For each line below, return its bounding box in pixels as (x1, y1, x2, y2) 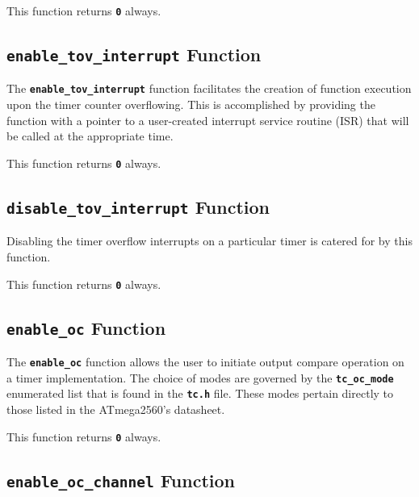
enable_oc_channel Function (6, 467, 236, 492)
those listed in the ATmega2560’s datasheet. (6, 400, 225, 417)
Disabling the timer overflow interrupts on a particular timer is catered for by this (6, 232, 413, 249)
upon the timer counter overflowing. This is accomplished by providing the (6, 96, 375, 113)
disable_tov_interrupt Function (6, 194, 270, 219)
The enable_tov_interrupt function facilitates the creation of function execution (6, 80, 412, 97)
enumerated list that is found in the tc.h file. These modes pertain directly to (6, 385, 394, 402)
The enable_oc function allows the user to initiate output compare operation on (6, 353, 404, 370)
